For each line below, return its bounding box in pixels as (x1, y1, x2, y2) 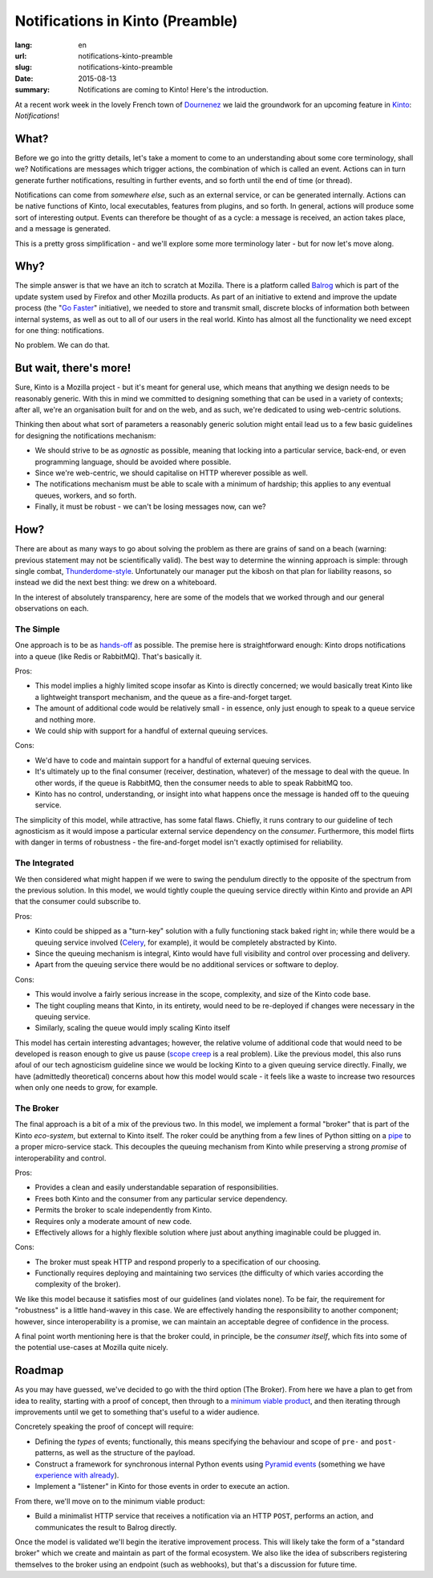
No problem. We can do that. (14, 340, 110, 350)
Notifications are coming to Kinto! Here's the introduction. (78, 85, 269, 95)
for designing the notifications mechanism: (14, 430, 156, 441)
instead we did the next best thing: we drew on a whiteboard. (14, 578, 217, 588)
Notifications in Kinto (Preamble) (14, 12, 238, 30)
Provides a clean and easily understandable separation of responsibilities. (34, 1182, 279, 1192)
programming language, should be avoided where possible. (34, 457, 232, 466)
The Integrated (14, 857, 75, 868)
